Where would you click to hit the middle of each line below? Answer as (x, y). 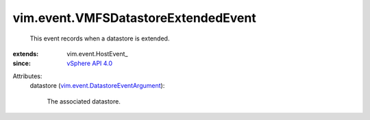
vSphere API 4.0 (90, 63)
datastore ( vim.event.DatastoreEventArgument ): (97, 86)
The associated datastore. (84, 101)
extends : (26, 53)
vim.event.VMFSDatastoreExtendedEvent (134, 18)
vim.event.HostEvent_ (97, 53)
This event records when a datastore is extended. (100, 38)
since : (22, 63)
